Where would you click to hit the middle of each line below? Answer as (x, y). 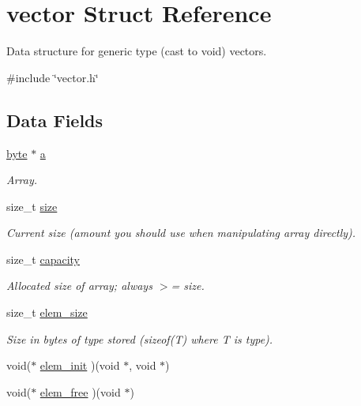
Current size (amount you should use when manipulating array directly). (181, 233)
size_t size (32, 206)
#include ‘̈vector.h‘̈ (53, 77)
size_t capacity (43, 259)
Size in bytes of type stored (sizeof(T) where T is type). (140, 338)
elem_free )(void (80, 391)
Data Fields (55, 120)
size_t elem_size (47, 312)
